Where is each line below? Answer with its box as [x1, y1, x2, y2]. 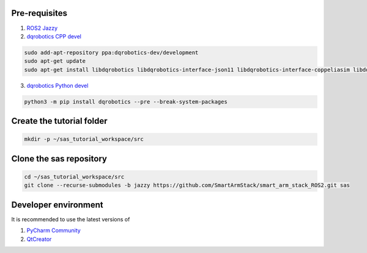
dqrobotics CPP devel [26, 32, 82, 40]
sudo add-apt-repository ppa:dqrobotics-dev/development [24, 49, 199, 56]
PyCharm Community [26, 227, 81, 234]
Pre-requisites [11, 8, 67, 18]
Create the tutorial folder [11, 116, 108, 126]
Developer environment [11, 199, 103, 210]
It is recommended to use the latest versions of [11, 215, 130, 223]
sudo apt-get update [24, 58, 86, 65]
